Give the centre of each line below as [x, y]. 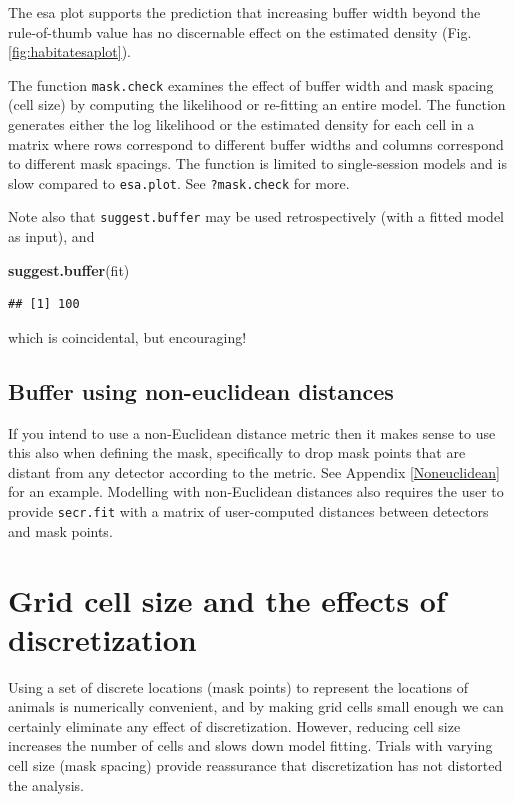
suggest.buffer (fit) [69, 269]
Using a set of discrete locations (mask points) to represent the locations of [238, 686]
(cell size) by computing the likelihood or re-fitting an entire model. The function [257, 104]
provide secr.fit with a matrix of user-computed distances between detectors [248, 511]
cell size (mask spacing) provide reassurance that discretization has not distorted [255, 765]
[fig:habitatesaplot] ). [70, 51]
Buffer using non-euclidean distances [201, 390]
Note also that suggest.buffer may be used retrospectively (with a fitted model [256, 216]
